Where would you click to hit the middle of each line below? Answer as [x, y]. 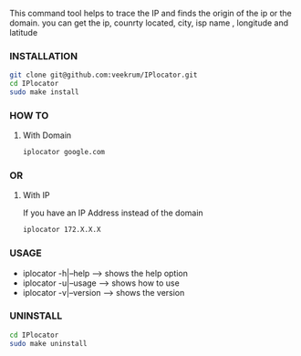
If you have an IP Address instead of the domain [113, 213]
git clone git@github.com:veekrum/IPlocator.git [104, 75]
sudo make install [44, 92]
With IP [36, 195]
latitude [24, 32]
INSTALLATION [44, 56]
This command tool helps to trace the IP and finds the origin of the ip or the [150, 13]
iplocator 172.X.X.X [62, 230]
